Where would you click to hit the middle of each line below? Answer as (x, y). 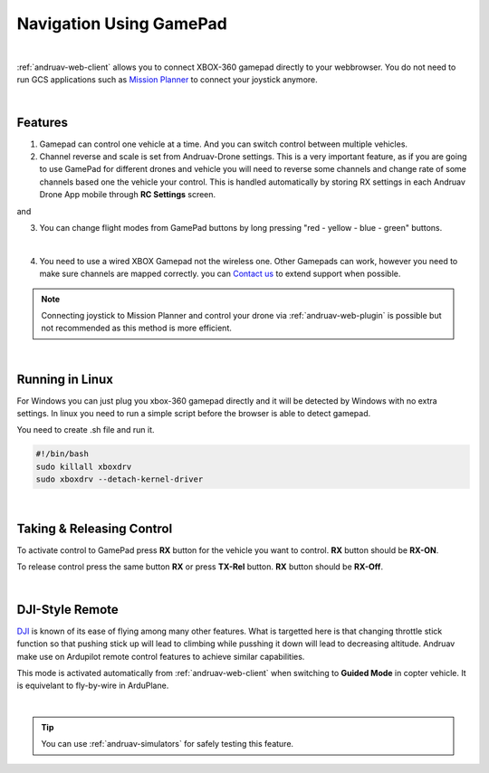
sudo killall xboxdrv (84, 467)
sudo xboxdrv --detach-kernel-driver (120, 479)
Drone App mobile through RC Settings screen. (128, 195)
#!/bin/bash (62, 454)
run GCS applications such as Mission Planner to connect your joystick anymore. (168, 80)
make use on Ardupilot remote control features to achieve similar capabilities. (161, 656)
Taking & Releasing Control (95, 528)
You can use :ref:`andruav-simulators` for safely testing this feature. (168, 744)
